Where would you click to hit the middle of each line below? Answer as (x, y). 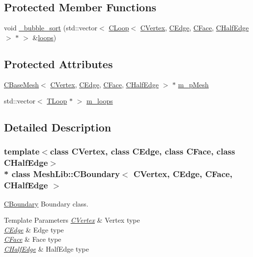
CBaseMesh (22, 84)
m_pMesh (193, 84)
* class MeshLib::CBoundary (62, 174)
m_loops (99, 101)
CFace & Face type (33, 239)
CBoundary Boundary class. (46, 203)
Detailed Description (58, 127)
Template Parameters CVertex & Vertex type (72, 220)
